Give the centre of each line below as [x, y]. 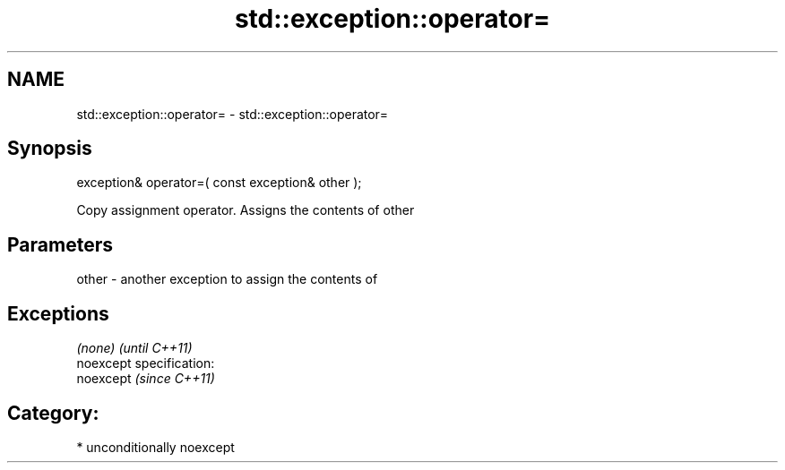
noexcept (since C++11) [146, 379]
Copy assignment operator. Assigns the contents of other [246, 210]
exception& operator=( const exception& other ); [219, 183]
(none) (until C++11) [134, 348]
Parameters [60, 244]
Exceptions [58, 313]
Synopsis [50, 149]
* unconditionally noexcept [155, 447]
